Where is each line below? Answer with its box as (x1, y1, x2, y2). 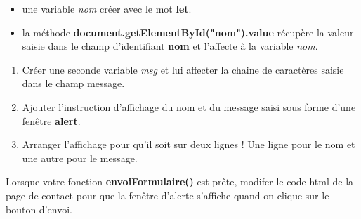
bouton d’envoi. (6, 201, 72, 216)
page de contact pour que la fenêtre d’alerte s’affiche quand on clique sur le (6, 187, 329, 202)
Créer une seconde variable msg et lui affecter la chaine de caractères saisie (22, 62, 344, 77)
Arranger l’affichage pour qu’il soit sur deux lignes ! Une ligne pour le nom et (22, 137, 355, 152)
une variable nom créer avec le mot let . (22, 1, 192, 15)
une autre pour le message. (22, 150, 138, 165)
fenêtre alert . (22, 113, 81, 128)
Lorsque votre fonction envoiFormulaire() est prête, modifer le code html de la (6, 174, 354, 189)
